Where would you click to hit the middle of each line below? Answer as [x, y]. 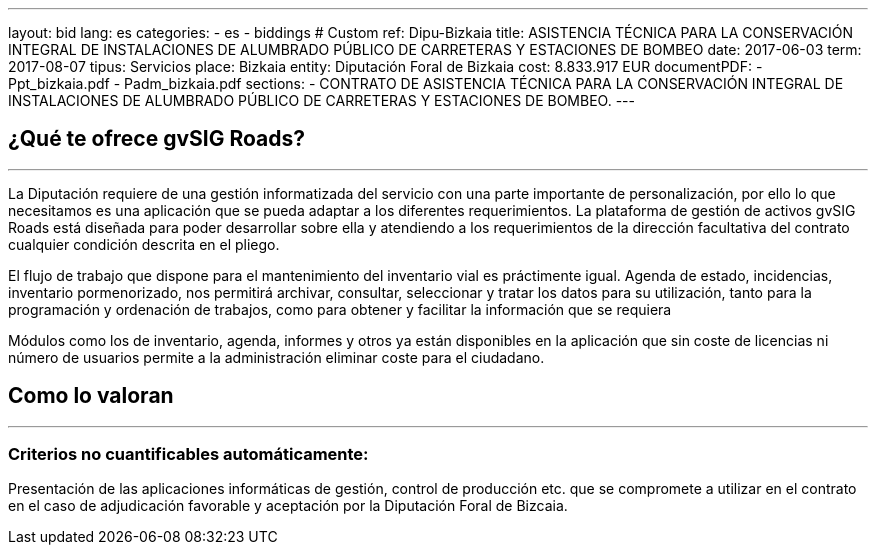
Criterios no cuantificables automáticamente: [188, 454]
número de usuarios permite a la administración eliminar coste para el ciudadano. [276, 357]
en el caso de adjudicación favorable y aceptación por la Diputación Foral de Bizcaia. [288, 506]
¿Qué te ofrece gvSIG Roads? [157, 139]
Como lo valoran [91, 396]
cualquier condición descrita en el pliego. [144, 244]
